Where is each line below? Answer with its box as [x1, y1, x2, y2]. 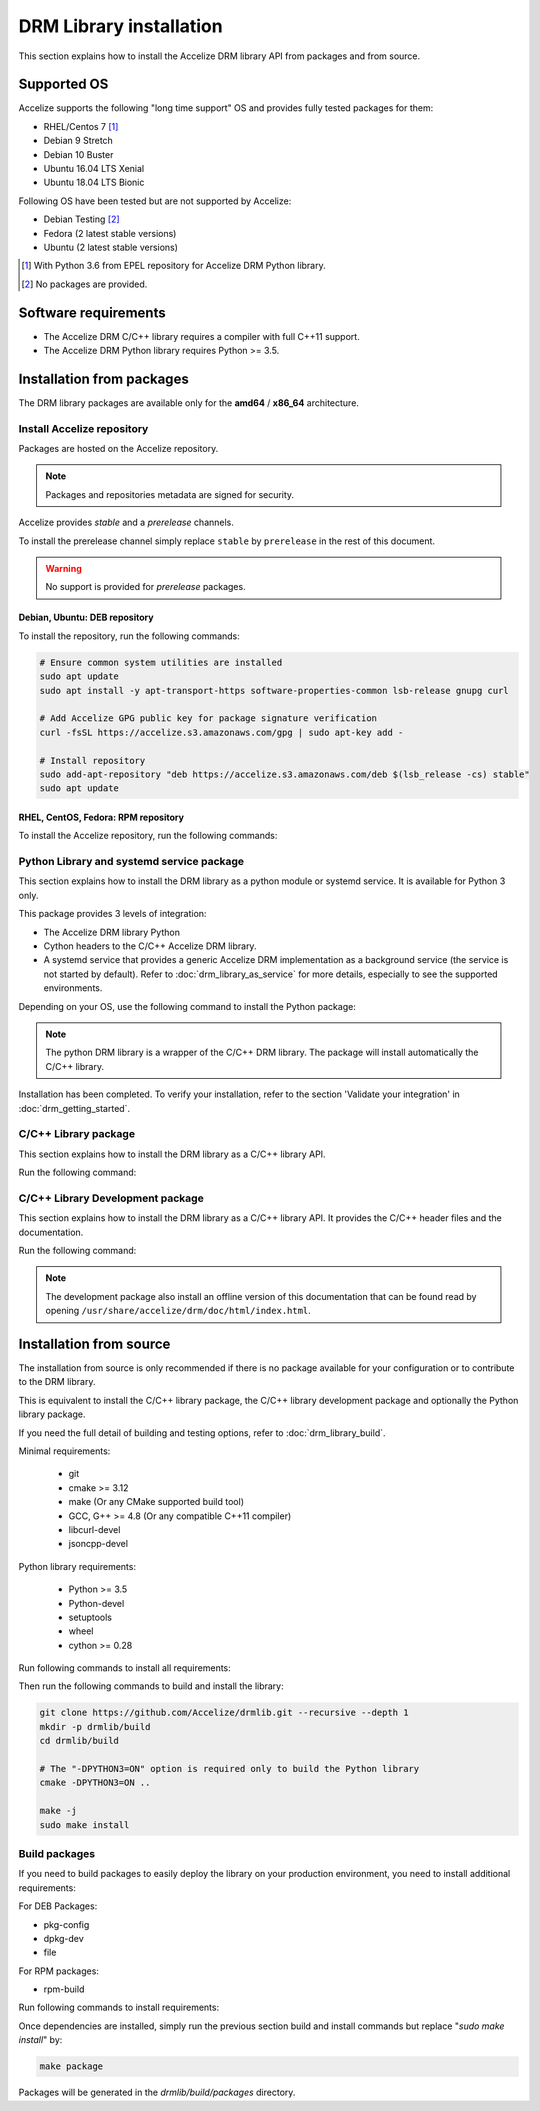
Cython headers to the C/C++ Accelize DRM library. [43, 940, 257, 952]
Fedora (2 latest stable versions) [43, 227, 177, 239]
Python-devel [68, 1597, 125, 1609]
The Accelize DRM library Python [43, 926, 180, 938]
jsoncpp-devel [68, 1538, 129, 1550]
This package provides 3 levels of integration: [18, 908, 207, 920]
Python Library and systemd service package [18, 855, 245, 869]
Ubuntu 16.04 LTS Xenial [43, 163, 145, 175]
